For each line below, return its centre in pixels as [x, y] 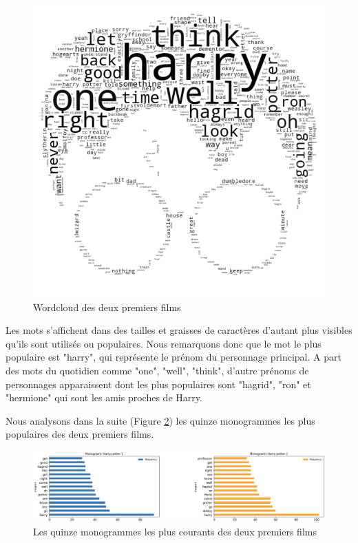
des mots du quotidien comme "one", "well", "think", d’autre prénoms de [157, 370]
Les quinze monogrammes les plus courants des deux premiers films [175, 532]
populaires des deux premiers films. [80, 434]
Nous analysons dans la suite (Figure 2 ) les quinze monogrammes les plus [160, 420]
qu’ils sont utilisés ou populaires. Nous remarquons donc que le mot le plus [164, 343]
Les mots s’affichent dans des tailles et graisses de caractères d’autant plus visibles [179, 330]
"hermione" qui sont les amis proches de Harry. [104, 397]
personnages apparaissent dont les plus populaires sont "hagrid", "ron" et [158, 384]
